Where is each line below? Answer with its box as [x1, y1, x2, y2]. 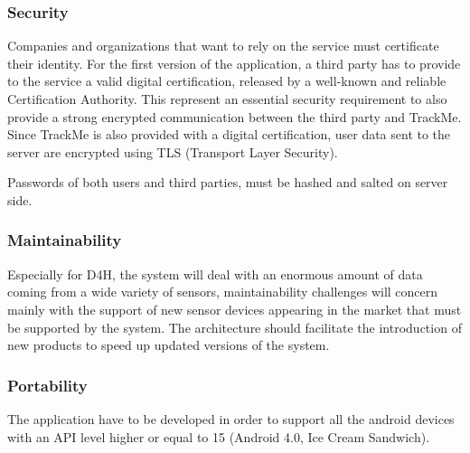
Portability [7, 373, 88, 396]
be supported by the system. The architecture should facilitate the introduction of [7, 317, 462, 336]
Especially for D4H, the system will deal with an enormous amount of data [7, 264, 423, 283]
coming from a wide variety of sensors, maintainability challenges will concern [7, 282, 438, 301]
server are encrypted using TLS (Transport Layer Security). [7, 142, 338, 161]
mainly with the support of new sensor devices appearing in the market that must [7, 299, 462, 318]
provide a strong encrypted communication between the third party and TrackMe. [7, 107, 462, 126]
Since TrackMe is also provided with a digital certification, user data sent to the [7, 125, 451, 144]
